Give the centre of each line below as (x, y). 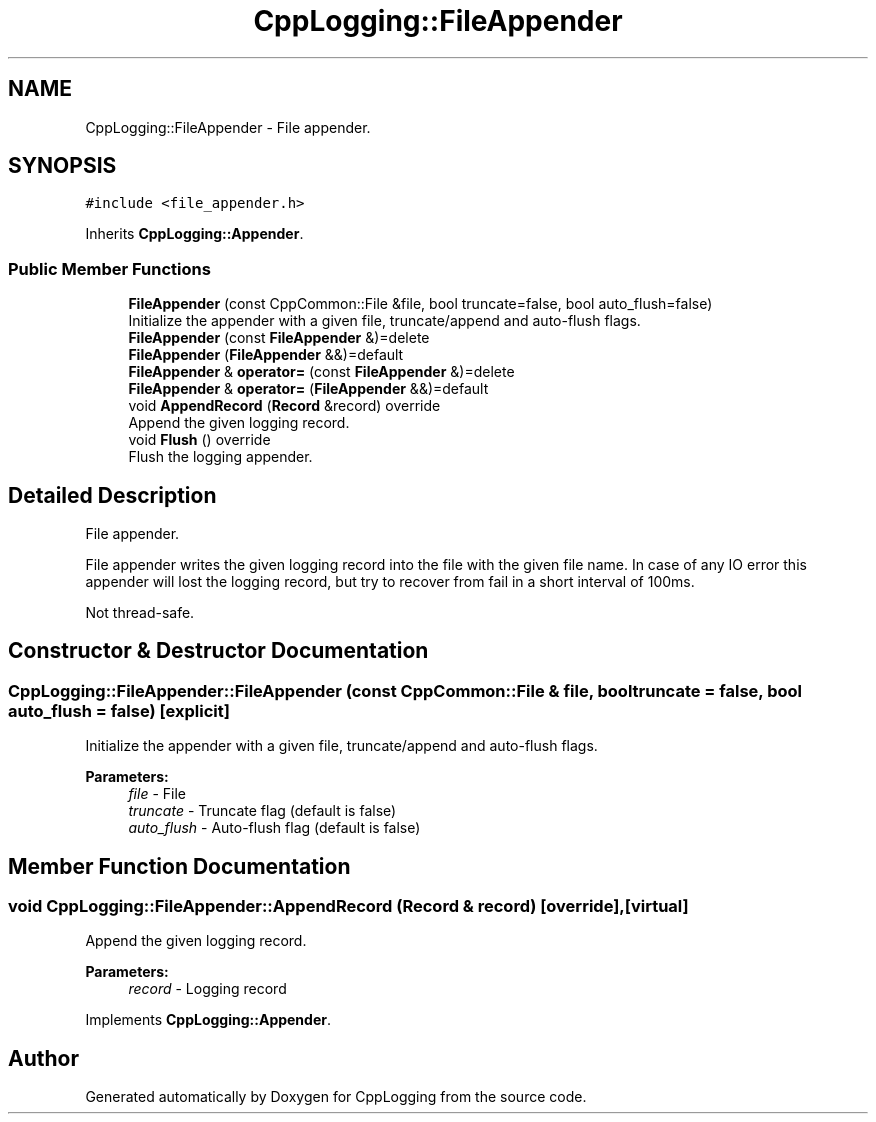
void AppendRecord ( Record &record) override (284, 406)
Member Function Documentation (179, 866)
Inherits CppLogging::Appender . (194, 234)
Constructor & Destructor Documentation (218, 651)
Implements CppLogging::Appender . (208, 1020)
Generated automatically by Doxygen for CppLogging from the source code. (336, 1097)
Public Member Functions (109, 268)
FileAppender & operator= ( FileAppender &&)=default (308, 389)
